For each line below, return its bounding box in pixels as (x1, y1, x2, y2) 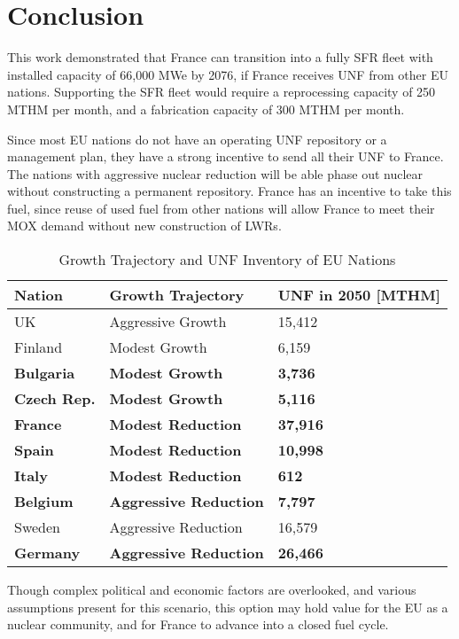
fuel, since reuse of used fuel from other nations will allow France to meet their (7, 199, 435, 217)
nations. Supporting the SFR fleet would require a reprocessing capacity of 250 (7, 82, 436, 101)
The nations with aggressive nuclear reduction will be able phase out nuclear (7, 164, 424, 183)
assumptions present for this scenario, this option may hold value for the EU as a (7, 597, 448, 616)
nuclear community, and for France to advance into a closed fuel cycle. (7, 615, 389, 634)
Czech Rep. (14, 388, 96, 409)
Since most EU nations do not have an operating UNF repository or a (7, 129, 387, 148)
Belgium (14, 491, 74, 512)
